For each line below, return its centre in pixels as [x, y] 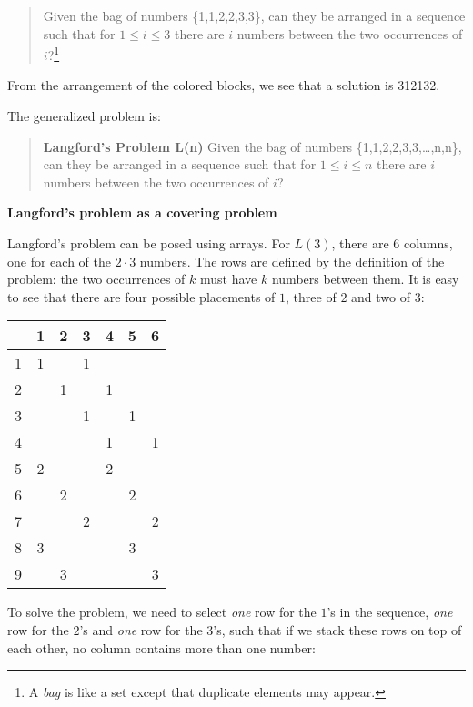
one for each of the [59, 261]
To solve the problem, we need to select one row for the [162, 612]
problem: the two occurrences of [96, 279]
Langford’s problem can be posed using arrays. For [149, 243]
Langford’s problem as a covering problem [142, 212]
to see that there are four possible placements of [141, 296]
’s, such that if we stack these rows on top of [337, 629]
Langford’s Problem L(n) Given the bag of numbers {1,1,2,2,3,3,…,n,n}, [252, 146]
